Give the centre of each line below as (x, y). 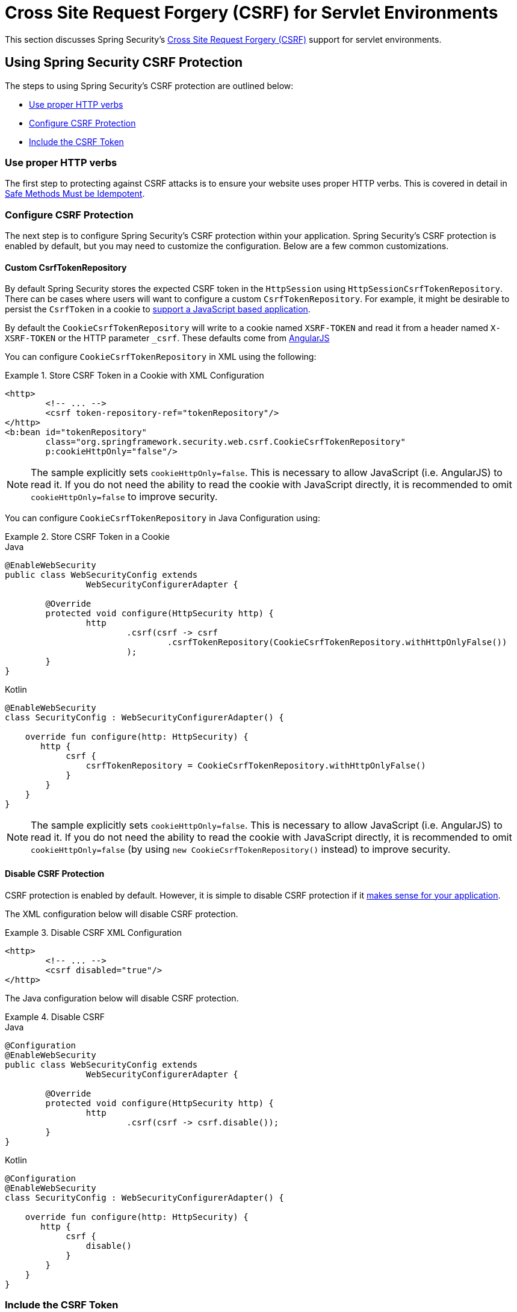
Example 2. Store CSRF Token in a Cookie (87, 537)
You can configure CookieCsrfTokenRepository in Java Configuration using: (163, 518)
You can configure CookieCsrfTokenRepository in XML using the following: (161, 357)
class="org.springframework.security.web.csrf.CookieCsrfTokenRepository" (225, 442)
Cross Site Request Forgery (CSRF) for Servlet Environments (252, 13)
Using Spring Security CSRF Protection (124, 63)
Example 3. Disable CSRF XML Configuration (93, 932)
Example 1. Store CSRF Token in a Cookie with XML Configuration (135, 376)
